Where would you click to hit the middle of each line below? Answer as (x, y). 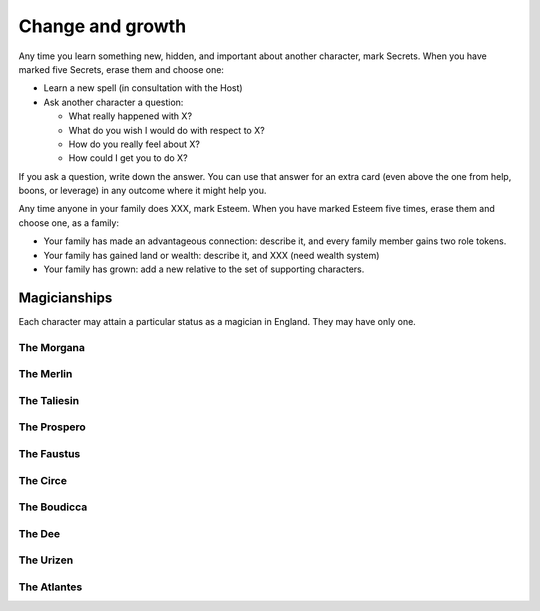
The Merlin (45, 374)
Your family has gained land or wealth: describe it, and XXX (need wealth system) (211, 255)
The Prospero (52, 427)
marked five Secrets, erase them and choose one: (121, 69)
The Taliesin (49, 400)
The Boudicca (53, 507)
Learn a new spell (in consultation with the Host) (143, 88)
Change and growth (102, 26)
